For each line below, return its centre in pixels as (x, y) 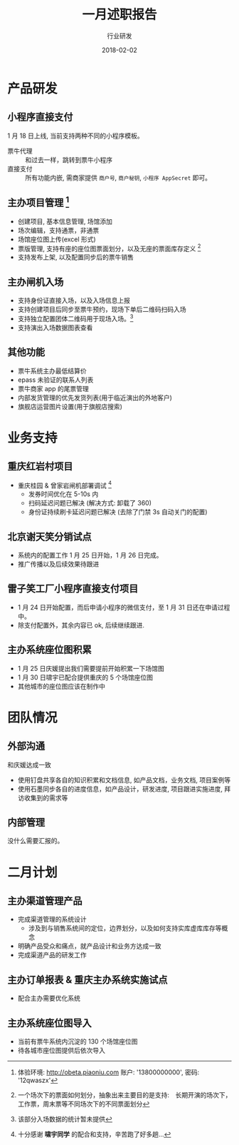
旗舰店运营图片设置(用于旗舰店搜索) (70, 406)
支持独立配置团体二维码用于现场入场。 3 (75, 318)
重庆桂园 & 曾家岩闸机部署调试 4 (65, 485)
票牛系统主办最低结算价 (52, 370)
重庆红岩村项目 (40, 466)
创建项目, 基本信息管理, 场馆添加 (65, 221)
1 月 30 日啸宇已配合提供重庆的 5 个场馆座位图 (85, 677)
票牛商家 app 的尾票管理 (53, 388)
